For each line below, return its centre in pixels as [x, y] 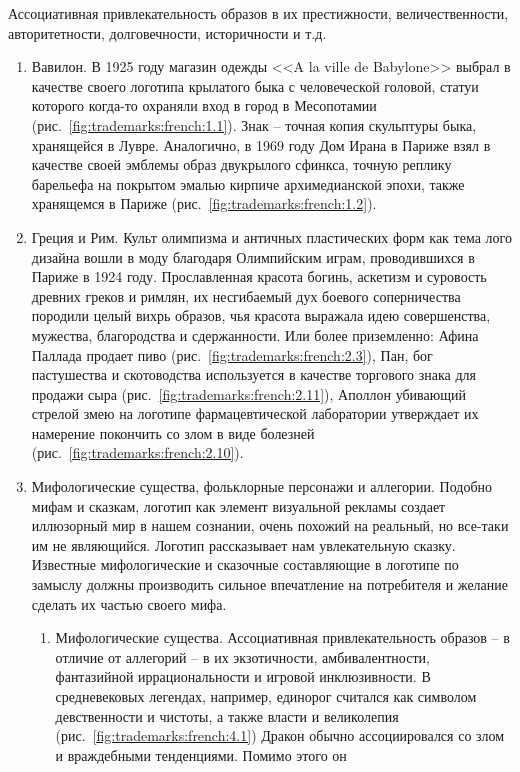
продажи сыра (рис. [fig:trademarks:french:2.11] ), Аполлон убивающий [248, 393]
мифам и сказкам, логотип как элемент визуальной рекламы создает [238, 505]
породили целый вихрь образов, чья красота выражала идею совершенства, [261, 315]
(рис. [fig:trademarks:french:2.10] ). [137, 452]
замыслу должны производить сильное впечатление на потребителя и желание [270, 584]
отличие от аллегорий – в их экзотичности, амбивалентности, [242, 656]
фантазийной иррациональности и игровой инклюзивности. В [243, 676]
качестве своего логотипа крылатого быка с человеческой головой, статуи [255, 85]
